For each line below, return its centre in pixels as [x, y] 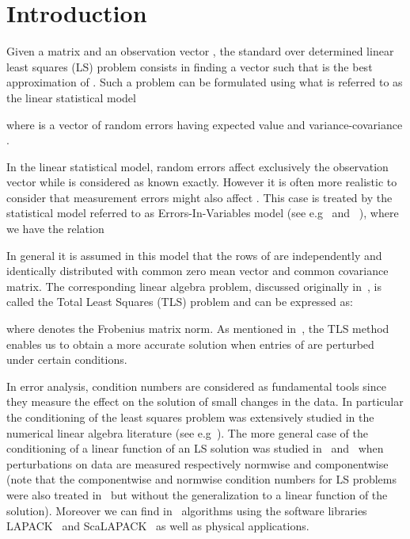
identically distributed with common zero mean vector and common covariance [197, 271]
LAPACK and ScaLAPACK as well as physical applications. [158, 526]
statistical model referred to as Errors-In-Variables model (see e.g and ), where [203, 213]
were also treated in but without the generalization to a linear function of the [197, 494]
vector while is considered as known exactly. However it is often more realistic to [202, 182]
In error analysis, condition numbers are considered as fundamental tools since [196, 386]
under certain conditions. [67, 359]
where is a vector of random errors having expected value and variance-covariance [205, 124]
